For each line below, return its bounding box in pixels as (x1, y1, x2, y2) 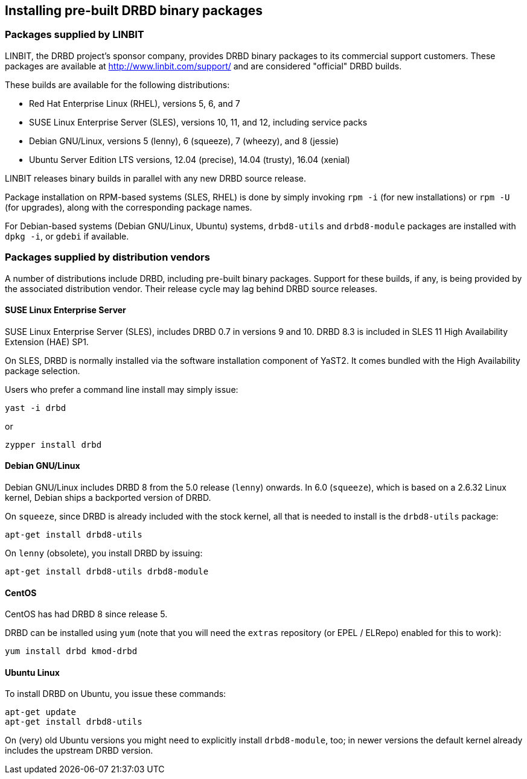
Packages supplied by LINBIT (5, 28, 144, 41)
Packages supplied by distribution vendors (5, 251, 210, 264)
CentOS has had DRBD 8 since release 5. (5, 609, 168, 620)
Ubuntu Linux (5, 667, 60, 678)
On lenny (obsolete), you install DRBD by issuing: (5, 547, 203, 558)
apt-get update (5, 707, 77, 717)
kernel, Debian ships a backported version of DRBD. (5, 492, 211, 503)
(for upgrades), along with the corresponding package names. (5, 202, 252, 212)
